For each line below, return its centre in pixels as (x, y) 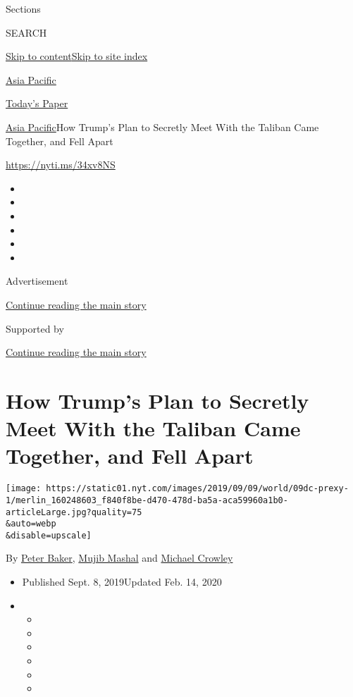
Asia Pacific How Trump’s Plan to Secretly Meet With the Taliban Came (162, 127)
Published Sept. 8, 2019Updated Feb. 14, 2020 (122, 582)
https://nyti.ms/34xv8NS (61, 165)
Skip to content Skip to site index (77, 56)
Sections (23, 8)
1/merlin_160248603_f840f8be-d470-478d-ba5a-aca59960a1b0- (147, 500)
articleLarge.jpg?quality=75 (74, 512)
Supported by (35, 328)
